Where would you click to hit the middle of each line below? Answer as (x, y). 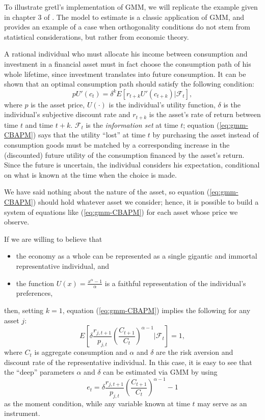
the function (35, 283)
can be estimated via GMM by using (160, 372)
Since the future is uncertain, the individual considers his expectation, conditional (132, 165)
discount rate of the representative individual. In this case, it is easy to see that (128, 362)
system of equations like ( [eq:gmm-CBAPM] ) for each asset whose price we (121, 212)
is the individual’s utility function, (162, 104)
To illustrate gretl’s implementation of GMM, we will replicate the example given (131, 7)
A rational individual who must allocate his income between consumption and (126, 54)
